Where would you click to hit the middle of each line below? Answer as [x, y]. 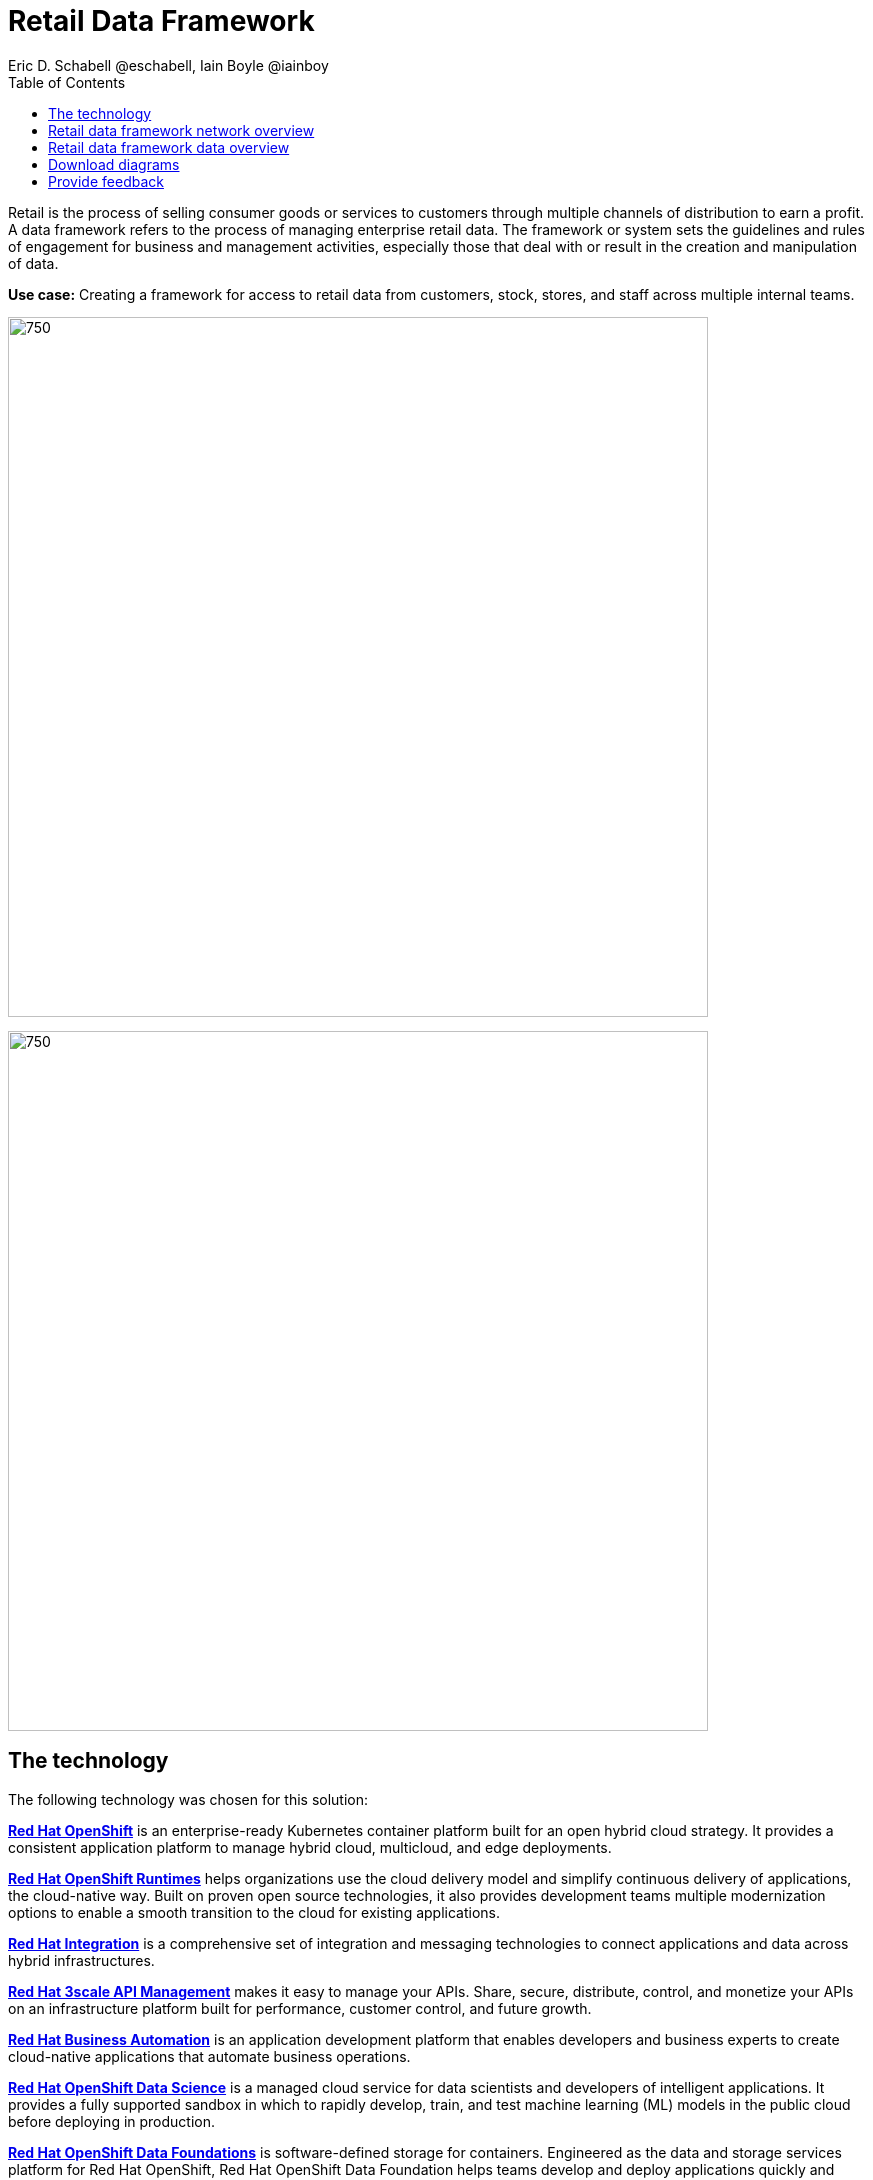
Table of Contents [67, 82]
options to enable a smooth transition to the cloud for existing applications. [254, 1912]
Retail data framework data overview [169, 147]
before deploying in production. [112, 2121]
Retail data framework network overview [181, 130]
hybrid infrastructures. [81, 1960]
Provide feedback [106, 181]
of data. [33, 263]
